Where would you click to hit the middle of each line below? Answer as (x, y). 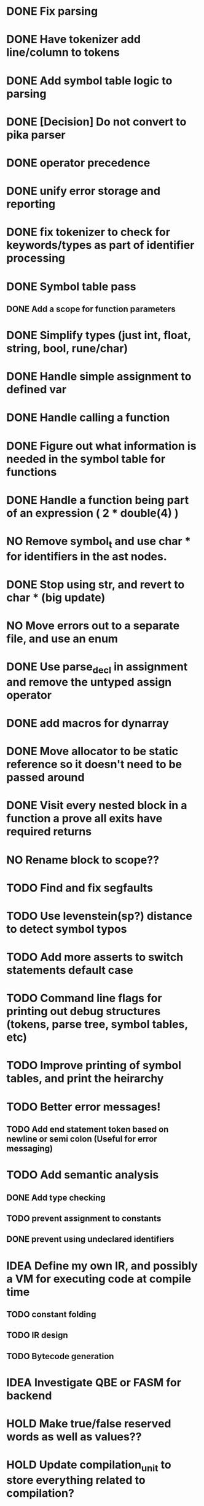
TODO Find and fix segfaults (80, 888)
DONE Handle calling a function (88, 418)
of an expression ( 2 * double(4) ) (92, 513)
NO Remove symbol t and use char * (99, 543)
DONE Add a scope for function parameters (91, 309)
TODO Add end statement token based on (88, 1130)
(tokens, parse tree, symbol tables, (97, 1025)
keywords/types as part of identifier (100, 245)
